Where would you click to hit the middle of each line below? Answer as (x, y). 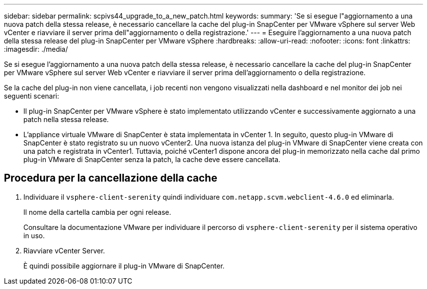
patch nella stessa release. (66, 119)
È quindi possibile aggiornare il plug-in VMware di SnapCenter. (124, 266)
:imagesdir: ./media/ (36, 49)
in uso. (34, 235)
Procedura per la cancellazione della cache (111, 178)
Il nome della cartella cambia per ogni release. (97, 212)
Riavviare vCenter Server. (64, 250)
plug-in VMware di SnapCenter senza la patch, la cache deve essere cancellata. (152, 159)
